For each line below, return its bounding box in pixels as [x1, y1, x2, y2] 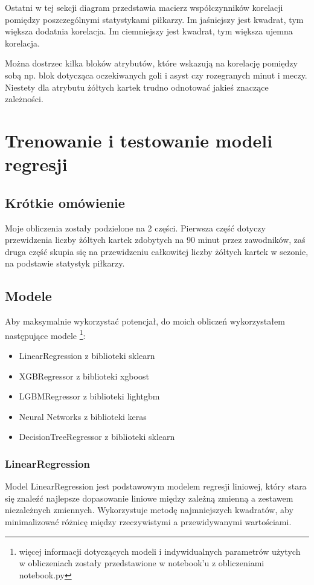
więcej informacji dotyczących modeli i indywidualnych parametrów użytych [19, 545, 301, 557]
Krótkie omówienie [5, 193, 125, 212]
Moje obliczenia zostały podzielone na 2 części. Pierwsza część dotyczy [5, 221, 266, 234]
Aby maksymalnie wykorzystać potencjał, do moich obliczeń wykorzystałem [5, 315, 285, 328]
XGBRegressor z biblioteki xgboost [19, 369, 149, 382]
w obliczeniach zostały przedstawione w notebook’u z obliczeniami [19, 557, 264, 569]
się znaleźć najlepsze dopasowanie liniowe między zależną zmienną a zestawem [5, 491, 293, 504]
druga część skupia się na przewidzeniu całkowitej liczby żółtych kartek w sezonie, [5, 245, 309, 257]
